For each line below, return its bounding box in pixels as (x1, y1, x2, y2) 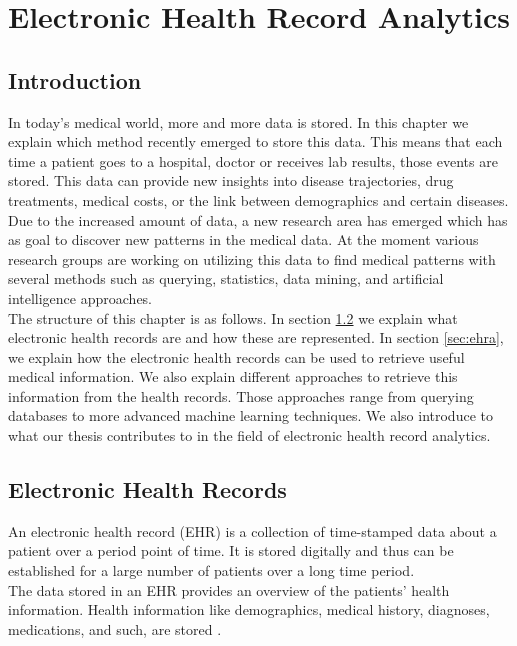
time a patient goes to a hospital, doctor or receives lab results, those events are (8, 150, 498, 171)
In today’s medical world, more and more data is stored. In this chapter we (8, 111, 469, 132)
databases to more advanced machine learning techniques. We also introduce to (8, 405, 493, 426)
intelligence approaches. (8, 287, 153, 308)
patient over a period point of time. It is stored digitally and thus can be (8, 540, 454, 561)
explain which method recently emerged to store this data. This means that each (8, 131, 503, 152)
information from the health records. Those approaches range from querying (8, 385, 474, 406)
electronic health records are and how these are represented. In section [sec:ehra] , (8, 327, 504, 348)
